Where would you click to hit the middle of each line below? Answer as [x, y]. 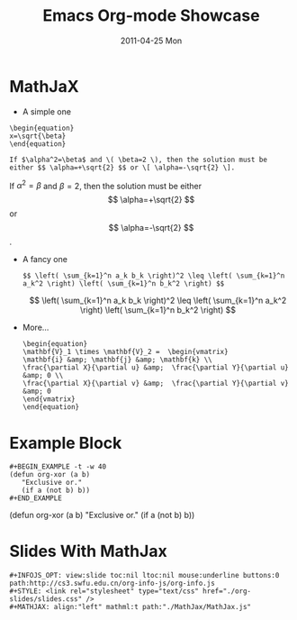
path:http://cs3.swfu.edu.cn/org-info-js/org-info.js [112, 584]
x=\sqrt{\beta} [38, 136]
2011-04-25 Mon [151, 41]
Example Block [66, 443]
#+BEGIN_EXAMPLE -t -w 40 [58, 467]
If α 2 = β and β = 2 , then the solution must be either [106, 185]
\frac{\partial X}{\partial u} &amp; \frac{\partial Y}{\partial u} [156, 368]
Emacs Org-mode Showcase [151, 16]
